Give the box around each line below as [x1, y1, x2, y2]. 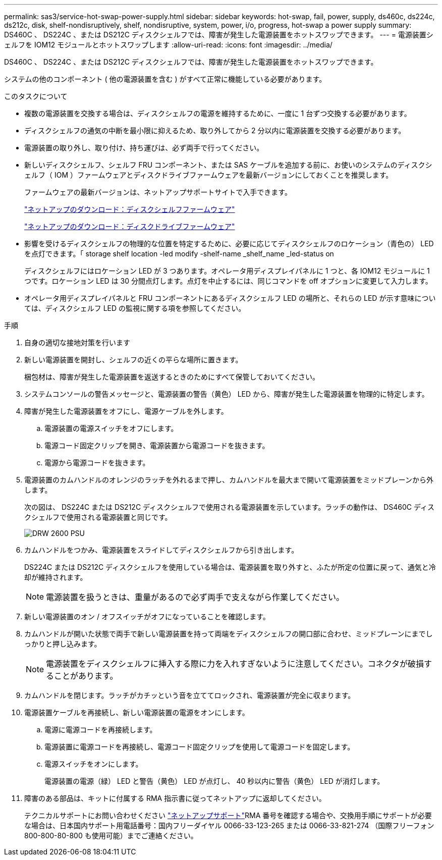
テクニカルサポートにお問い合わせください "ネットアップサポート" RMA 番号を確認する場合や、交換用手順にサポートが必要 [24, 811, 432, 820]
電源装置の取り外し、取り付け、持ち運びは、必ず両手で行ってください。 [24, 143, 264, 152]
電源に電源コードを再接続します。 [44, 725, 157, 734]
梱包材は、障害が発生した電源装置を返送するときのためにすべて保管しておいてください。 [24, 372, 319, 381]
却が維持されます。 [24, 573, 87, 581]
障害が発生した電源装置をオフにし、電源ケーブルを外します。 [24, 407, 228, 415]
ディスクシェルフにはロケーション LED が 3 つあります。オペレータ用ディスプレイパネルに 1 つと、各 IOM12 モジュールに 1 [24, 266, 430, 275]
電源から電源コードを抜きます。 [44, 458, 150, 467]
